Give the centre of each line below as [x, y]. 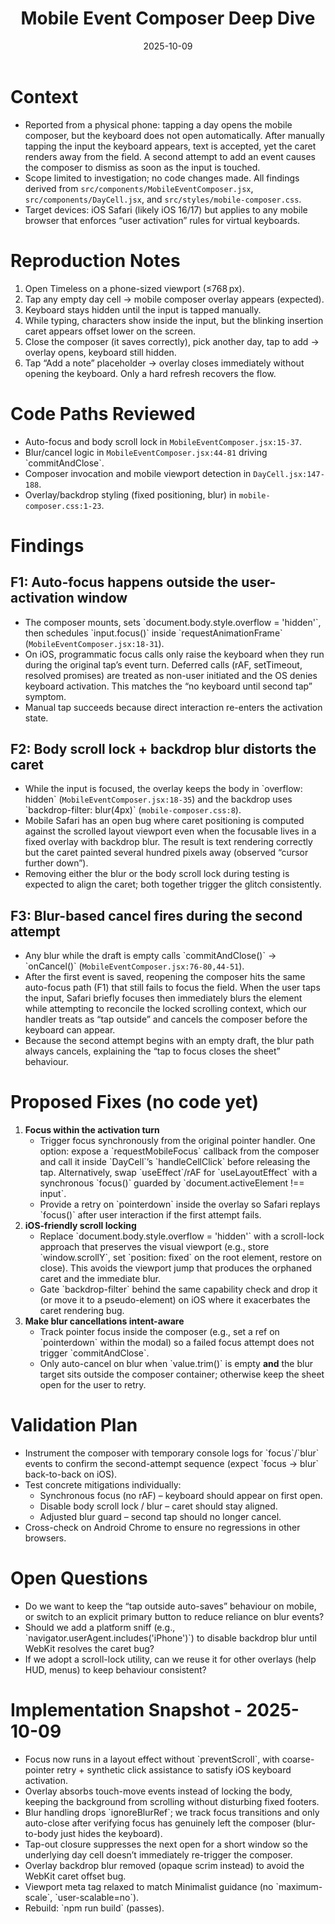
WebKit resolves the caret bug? [89, 1648]
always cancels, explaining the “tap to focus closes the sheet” [152, 1051]
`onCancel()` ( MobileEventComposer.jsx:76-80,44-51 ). [134, 966]
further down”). [56, 863]
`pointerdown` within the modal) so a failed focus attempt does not [177, 1343]
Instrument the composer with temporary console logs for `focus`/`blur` [172, 1453]
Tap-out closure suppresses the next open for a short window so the [166, 1844]
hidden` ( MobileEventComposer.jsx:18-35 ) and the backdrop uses [158, 799]
